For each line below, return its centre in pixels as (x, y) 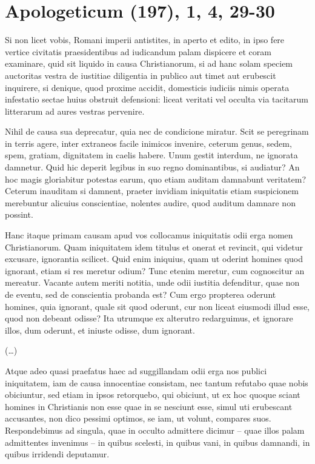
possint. (19, 214)
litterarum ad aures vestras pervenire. (75, 111)
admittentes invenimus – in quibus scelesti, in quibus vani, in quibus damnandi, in (157, 442)
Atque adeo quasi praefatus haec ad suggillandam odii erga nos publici (136, 370)
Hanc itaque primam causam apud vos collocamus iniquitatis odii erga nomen (149, 235)
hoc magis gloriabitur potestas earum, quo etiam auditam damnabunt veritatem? (156, 179)
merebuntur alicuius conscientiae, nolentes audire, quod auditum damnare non (150, 202)
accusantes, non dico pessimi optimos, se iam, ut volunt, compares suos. (138, 418)
